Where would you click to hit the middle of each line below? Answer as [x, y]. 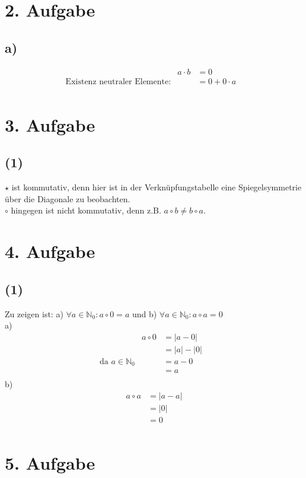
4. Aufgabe [50, 251]
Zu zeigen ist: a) [34, 313]
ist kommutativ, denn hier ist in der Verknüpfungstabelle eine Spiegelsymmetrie [157, 187]
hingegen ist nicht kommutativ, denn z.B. [86, 210]
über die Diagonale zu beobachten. [68, 198]
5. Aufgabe [50, 463]
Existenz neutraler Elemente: [118, 82]
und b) [144, 313]
